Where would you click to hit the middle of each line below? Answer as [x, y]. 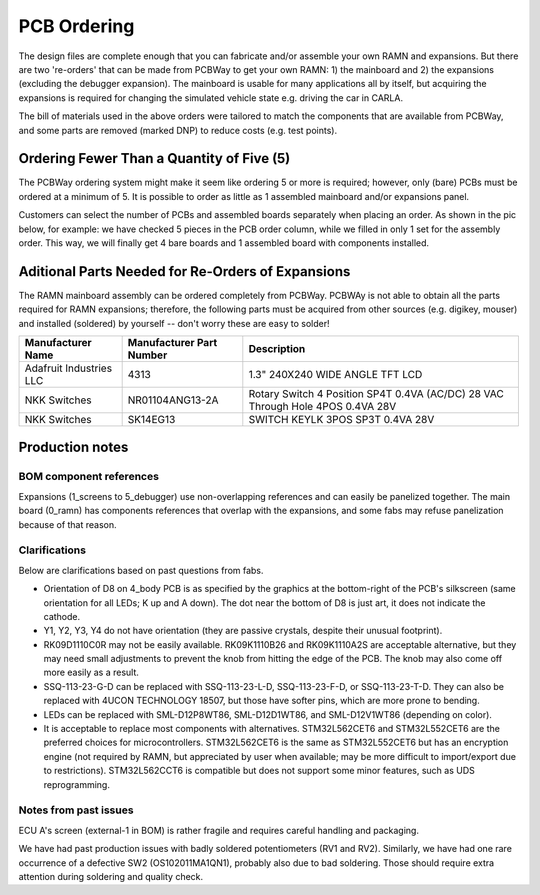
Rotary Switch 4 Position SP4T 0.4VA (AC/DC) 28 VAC [376, 394]
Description [277, 349]
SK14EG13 [151, 420]
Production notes [73, 447]
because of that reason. [67, 524]
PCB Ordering [76, 26]
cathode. [62, 616]
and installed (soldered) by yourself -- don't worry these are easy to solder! [174, 323]
